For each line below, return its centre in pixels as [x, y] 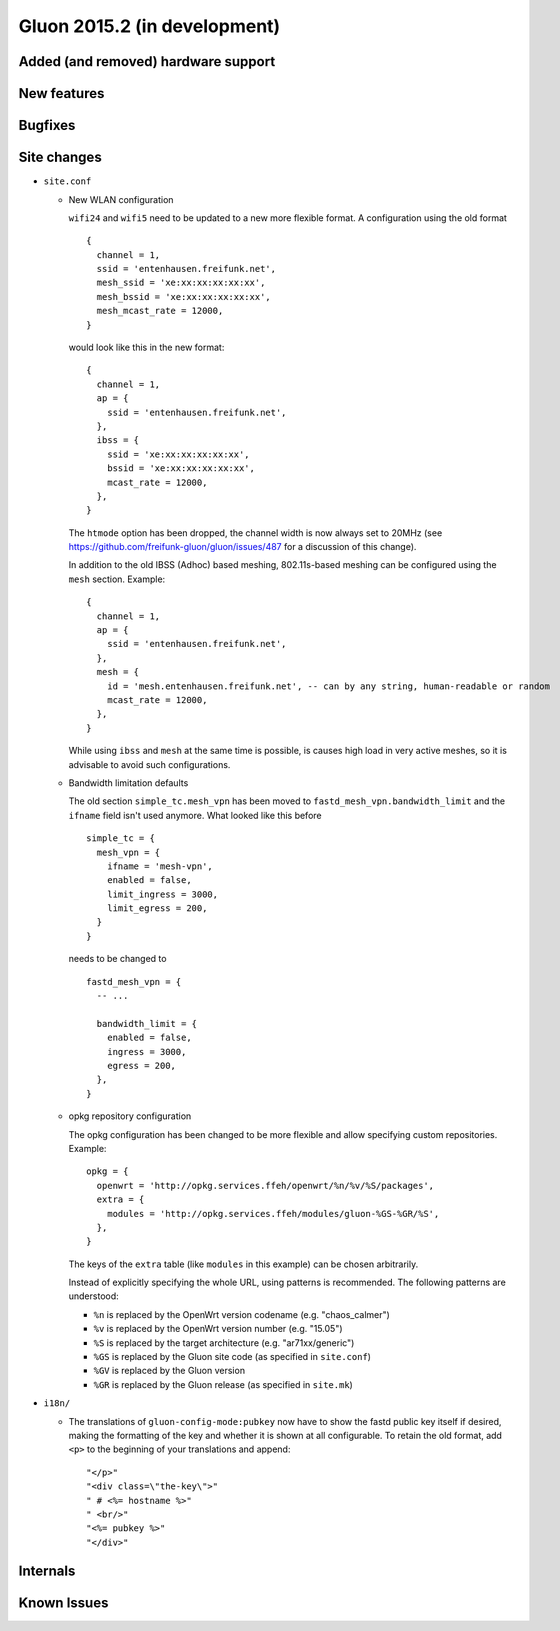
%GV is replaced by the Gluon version [169, 1371]
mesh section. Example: [117, 579]
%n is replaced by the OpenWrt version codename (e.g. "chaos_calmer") [241, 1314]
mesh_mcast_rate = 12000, [160, 311]
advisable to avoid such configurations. [149, 764]
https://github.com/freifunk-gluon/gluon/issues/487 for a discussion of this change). [242, 547]
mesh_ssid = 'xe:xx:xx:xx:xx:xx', [181, 283]
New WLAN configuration [121, 199]
